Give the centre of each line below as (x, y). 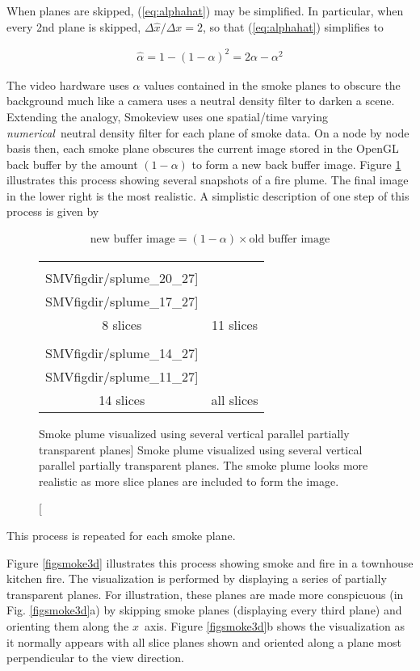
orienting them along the (68, 626)
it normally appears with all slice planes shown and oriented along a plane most (204, 641)
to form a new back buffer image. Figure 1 (296, 164)
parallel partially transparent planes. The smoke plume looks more (204, 465)
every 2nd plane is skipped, (74, 26)
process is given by (53, 211)
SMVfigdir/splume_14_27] (122, 353)
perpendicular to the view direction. (95, 658)
